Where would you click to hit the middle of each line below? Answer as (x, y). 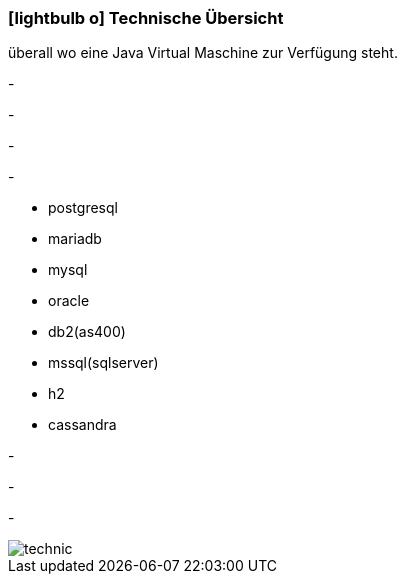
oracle (69, 301)
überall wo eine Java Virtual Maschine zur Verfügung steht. (203, 53)
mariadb (75, 239)
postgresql (83, 208)
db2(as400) (87, 332)
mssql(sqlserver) (103, 363)
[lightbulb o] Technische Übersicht (146, 18)
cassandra (82, 425)
